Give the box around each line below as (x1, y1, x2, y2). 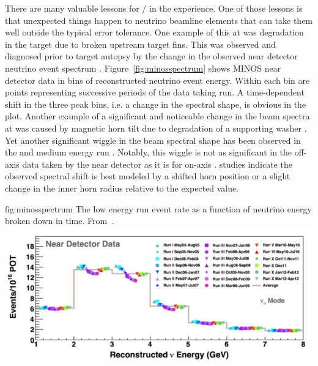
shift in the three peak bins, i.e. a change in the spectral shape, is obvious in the (5, 97, 306, 110)
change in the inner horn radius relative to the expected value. (5, 181, 239, 194)
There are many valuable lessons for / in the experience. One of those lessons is (5, 2, 303, 14)
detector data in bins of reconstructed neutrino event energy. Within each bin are (5, 73, 310, 86)
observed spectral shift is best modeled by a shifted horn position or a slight (5, 170, 290, 182)
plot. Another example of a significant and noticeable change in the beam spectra (5, 110, 310, 122)
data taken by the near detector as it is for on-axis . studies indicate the (22, 157, 292, 170)
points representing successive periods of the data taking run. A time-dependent (5, 86, 305, 99)
